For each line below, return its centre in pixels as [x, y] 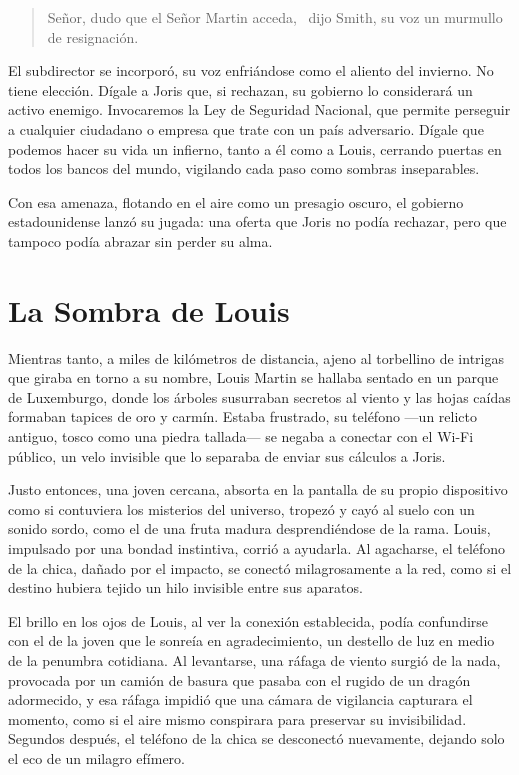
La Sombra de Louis [149, 309]
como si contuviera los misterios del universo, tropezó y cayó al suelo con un [241, 508]
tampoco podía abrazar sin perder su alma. [140, 240]
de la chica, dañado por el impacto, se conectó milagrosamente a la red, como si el [260, 567]
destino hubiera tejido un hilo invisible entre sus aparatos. [185, 587]
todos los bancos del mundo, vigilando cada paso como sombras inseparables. [244, 168]
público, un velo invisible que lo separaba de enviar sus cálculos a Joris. [227, 455]
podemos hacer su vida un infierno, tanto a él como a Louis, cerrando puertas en [255, 148]
